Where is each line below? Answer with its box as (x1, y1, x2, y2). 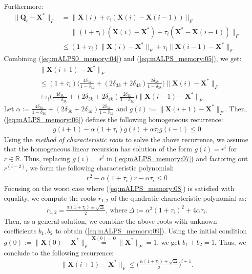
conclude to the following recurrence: (4, 247, 114, 257)
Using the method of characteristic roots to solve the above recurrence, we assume (4, 134, 249, 144)
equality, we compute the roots (4, 192, 96, 203)
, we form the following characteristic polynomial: (25, 163, 174, 173)
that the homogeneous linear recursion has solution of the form (4, 144, 192, 154)
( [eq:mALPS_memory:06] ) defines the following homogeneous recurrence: (4, 114, 223, 124)
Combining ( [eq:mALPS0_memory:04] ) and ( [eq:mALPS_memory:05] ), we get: (4, 53, 242, 63)
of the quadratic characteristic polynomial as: (110, 192, 247, 203)
